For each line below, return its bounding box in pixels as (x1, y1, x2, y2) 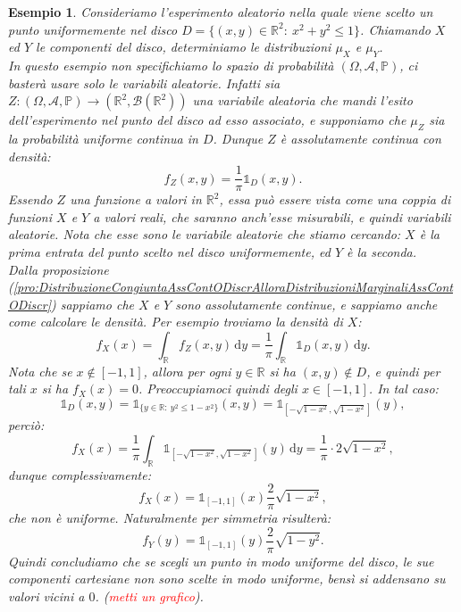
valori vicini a (8, 587, 85, 606)
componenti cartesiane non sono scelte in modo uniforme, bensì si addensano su (8, 569, 446, 588)
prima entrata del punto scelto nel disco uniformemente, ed (8, 243, 331, 261)
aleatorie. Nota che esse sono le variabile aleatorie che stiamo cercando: (8, 225, 401, 244)
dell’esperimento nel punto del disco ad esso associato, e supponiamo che (8, 111, 407, 129)
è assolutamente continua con (280, 128, 441, 147)
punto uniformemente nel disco (8, 20, 178, 38)
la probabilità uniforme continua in (8, 128, 198, 147)
